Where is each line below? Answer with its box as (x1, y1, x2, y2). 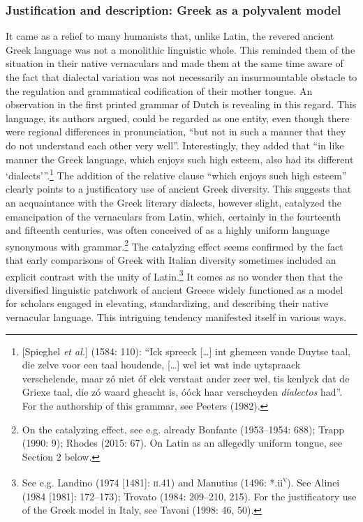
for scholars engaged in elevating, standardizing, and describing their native (6, 296, 329, 311)
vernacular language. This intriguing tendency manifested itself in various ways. (6, 310, 347, 325)
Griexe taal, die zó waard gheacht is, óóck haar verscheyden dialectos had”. (22, 385, 343, 399)
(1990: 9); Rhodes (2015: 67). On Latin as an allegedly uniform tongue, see (22, 435, 343, 450)
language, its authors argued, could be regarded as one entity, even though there (6, 110, 350, 125)
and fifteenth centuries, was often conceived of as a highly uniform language (6, 223, 329, 237)
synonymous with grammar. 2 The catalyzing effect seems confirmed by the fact (6, 237, 343, 253)
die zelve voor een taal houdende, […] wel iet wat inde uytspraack (22, 357, 301, 372)
